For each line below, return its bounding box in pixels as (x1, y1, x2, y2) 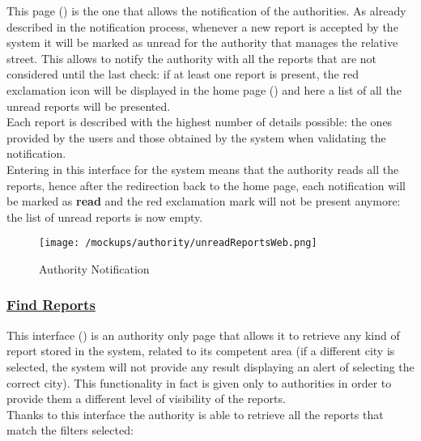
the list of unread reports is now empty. (6, 208, 203, 225)
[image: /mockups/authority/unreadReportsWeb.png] (39, 237, 317, 249)
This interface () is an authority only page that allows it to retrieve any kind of (6, 326, 400, 343)
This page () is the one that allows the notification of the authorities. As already (6, 2, 406, 19)
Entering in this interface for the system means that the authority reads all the (6, 160, 399, 177)
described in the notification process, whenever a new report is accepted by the (6, 18, 398, 35)
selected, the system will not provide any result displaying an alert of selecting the (6, 358, 415, 375)
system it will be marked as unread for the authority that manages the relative (6, 34, 398, 51)
